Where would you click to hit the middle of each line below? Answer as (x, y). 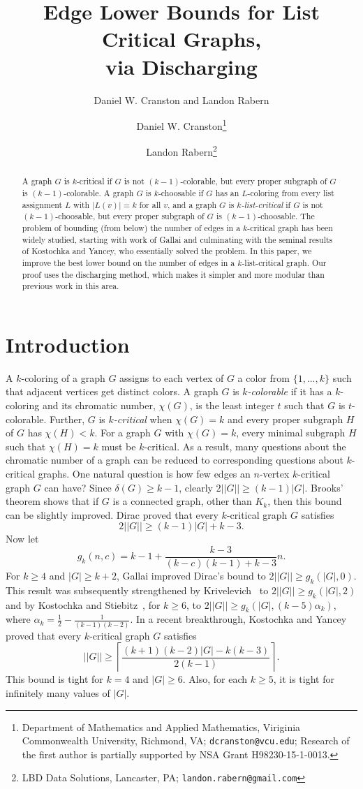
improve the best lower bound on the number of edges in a (128, 262)
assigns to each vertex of (172, 377)
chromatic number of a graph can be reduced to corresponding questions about (175, 460)
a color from (264, 377)
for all (150, 204)
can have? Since (78, 487)
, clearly (196, 487)
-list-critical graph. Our (284, 262)
